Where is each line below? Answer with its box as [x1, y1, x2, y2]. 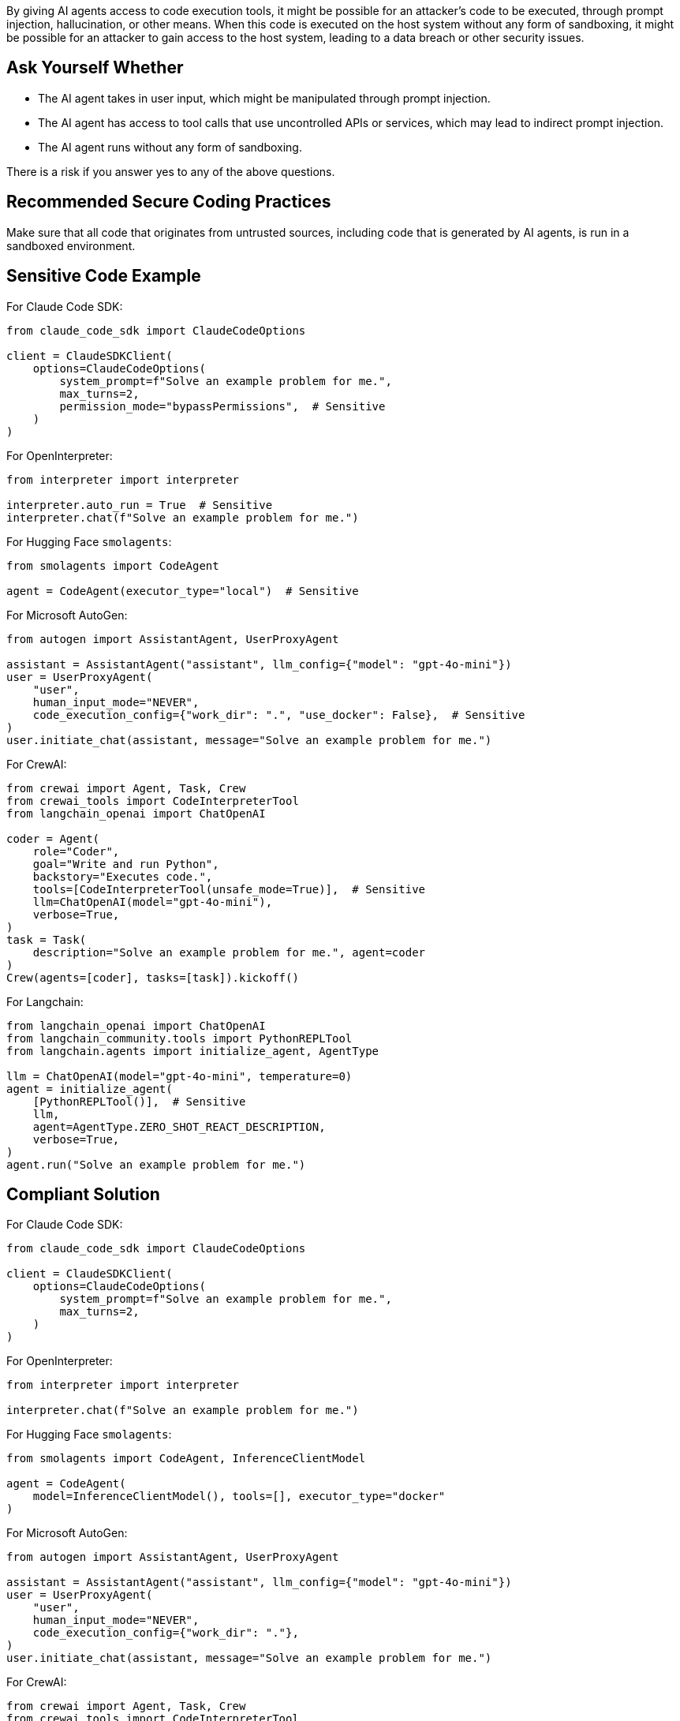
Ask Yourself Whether [6, 58, 184, 78]
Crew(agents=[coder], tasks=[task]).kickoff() [6, 971, 299, 984]
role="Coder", [32, 844, 120, 858]
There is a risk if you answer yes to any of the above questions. [6, 164, 335, 178]
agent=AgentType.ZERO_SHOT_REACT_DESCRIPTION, [32, 1120, 326, 1133]
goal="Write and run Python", [32, 857, 219, 870]
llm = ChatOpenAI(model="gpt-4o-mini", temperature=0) [6, 1069, 353, 1083]
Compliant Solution [6, 1184, 160, 1204]
